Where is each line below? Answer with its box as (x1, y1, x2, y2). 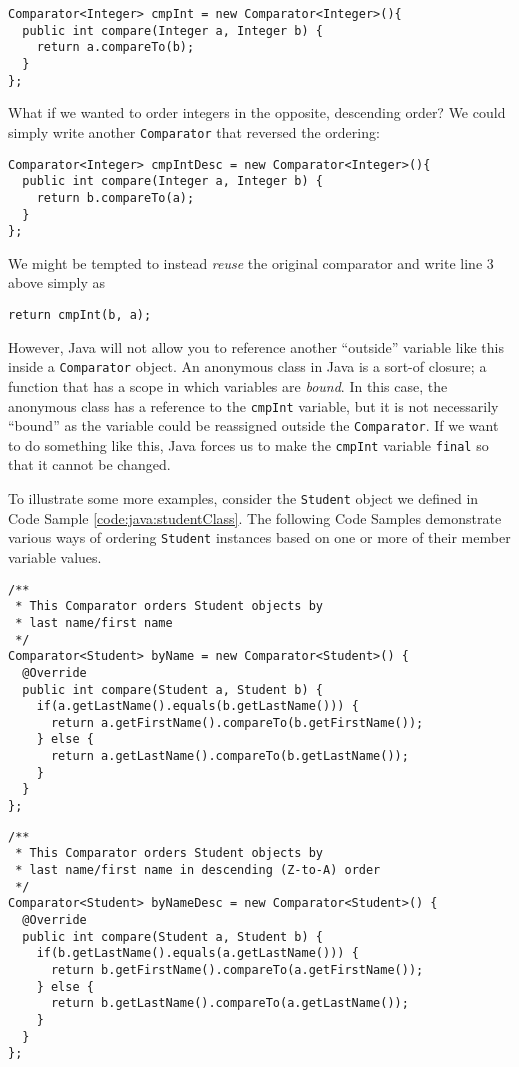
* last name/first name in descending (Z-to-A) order (15, 863, 381, 878)
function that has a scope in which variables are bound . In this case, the (8, 375, 448, 396)
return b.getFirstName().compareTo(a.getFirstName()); (50, 963, 424, 977)
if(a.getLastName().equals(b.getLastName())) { (36, 699, 359, 714)
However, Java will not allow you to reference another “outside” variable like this (8, 336, 504, 357)
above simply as (8, 272, 105, 293)
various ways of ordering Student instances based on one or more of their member (8, 527, 511, 548)
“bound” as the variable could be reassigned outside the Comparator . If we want (8, 415, 499, 436)
